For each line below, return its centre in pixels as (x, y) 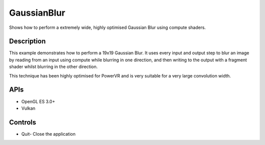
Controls (23, 122)
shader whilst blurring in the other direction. (53, 67)
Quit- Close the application (48, 134)
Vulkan (28, 108)
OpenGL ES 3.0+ (38, 101)
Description (27, 41)
